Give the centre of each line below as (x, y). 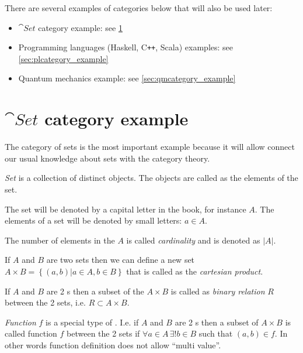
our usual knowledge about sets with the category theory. (107, 158)
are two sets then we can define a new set (121, 260)
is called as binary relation (218, 291)
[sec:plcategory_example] (63, 58)
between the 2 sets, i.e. (45, 302)
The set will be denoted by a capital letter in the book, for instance (126, 209)
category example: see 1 (80, 27)
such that (216, 333)
